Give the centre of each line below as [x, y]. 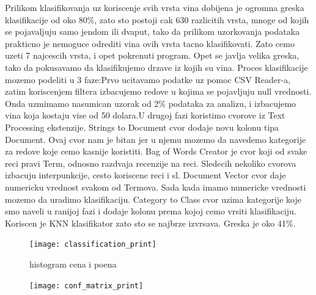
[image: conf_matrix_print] [86, 286]
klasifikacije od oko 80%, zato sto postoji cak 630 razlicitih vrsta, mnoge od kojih [157, 19]
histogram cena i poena [73, 264]
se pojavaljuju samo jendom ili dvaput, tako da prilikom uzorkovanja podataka [152, 31]
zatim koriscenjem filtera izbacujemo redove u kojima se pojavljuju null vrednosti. [158, 91]
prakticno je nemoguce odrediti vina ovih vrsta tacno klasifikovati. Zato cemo [150, 43]
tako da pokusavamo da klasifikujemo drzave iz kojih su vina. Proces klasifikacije [156, 67]
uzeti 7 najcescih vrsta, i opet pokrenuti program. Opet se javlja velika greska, [152, 55]
